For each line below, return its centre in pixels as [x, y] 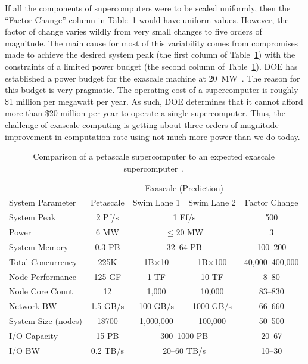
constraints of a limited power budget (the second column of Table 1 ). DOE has [151, 66]
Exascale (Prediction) [184, 187]
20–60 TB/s [184, 350]
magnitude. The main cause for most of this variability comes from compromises [152, 43]
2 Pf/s [108, 217]
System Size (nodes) [46, 321]
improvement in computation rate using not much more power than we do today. [153, 136]
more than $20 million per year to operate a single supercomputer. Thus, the [145, 113]
